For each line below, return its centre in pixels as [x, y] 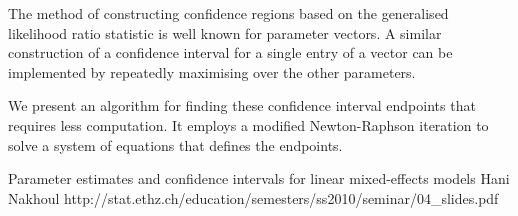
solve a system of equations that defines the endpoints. [175, 144]
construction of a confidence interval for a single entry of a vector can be [230, 52]
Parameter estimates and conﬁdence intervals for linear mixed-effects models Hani [259, 178]
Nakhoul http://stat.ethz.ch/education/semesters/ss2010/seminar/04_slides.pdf [253, 197]
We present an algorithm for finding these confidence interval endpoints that [242, 105]
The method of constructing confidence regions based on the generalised [228, 13]
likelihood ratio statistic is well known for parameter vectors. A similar [225, 32]
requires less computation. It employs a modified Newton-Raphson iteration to [248, 124]
